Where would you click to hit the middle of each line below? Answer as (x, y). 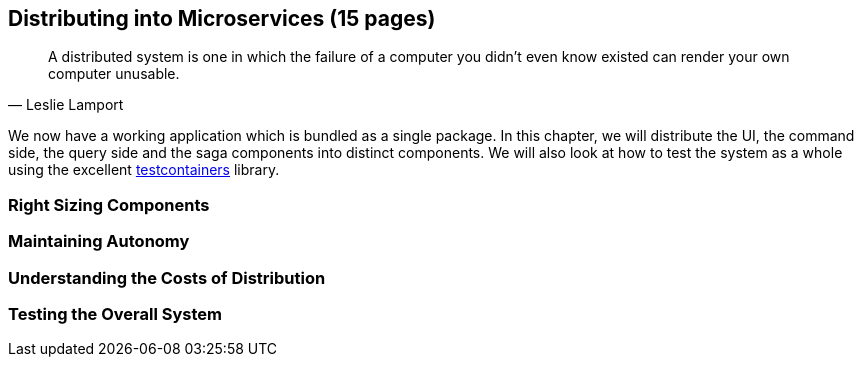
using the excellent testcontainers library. (144, 170)
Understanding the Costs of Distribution (167, 277)
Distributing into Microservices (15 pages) (222, 18)
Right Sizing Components (109, 204)
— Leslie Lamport (66, 105)
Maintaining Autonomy (99, 241)
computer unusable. (114, 74)
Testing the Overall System (115, 313)
